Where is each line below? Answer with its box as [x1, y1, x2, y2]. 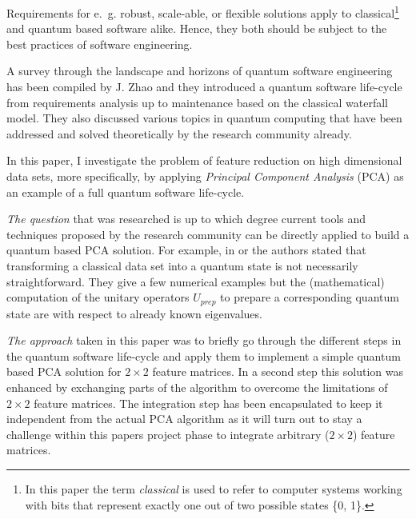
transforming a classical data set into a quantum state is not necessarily [6, 257, 358, 273]
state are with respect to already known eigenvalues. [6, 305, 262, 321]
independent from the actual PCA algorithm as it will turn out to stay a [6, 410, 362, 427]
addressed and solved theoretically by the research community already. [6, 125, 352, 142]
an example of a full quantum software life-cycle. [6, 183, 245, 200]
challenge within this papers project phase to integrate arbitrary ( [6, 425, 330, 442]
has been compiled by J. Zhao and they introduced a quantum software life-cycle [6, 78, 402, 95]
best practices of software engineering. [6, 35, 193, 52]
